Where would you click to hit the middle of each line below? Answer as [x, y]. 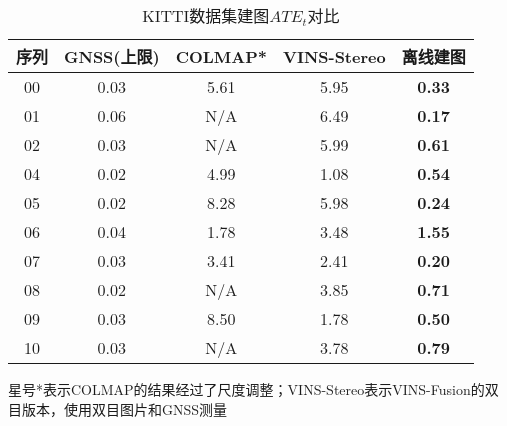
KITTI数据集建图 [206, 15]
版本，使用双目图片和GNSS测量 [124, 408]
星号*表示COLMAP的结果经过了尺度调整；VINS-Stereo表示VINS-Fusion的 [246, 389]
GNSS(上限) [112, 56]
